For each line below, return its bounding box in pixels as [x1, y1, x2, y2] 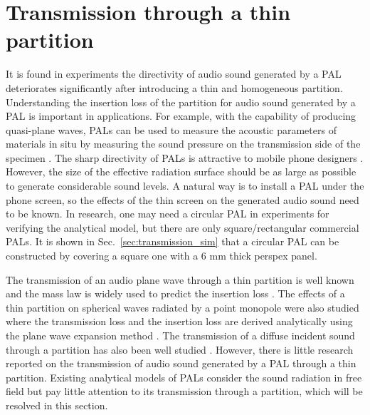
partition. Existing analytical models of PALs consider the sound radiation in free [6, 369, 362, 384]
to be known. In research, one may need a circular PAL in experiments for [6, 206, 329, 221]
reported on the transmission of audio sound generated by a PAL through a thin [6, 356, 356, 371]
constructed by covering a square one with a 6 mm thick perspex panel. [6, 248, 317, 263]
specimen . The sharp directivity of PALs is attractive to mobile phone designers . [6, 150, 364, 165]
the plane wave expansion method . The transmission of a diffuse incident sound [6, 328, 355, 342]
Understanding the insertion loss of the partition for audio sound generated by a [6, 94, 356, 109]
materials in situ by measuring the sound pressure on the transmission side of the [6, 136, 361, 151]
